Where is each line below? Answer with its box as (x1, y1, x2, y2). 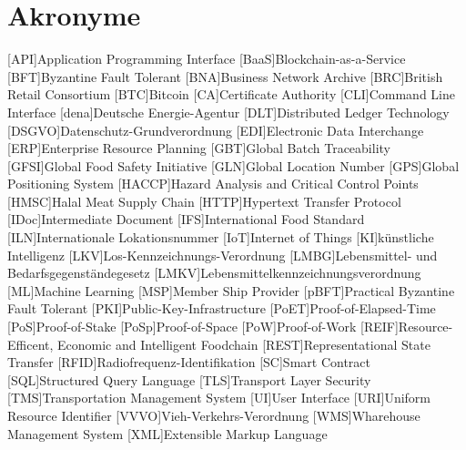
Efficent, (7, 334, 54, 353)
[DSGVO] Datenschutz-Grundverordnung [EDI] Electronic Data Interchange (7, 120, 424, 139)
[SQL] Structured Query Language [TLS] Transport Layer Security (7, 370, 371, 389)
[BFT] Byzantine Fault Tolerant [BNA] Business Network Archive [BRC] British (7, 66, 443, 86)
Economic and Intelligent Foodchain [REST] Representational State (57, 334, 431, 353)
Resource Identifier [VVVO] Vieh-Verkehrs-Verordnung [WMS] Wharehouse (7, 406, 420, 424)
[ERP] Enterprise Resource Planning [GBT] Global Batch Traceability (7, 138, 390, 158)
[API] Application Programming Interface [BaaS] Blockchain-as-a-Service (7, 49, 406, 68)
